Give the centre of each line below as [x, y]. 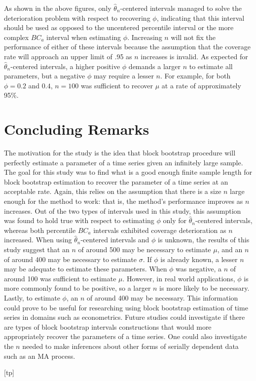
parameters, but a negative [45, 76]
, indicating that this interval [201, 18]
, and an [230, 249]
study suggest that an [37, 249]
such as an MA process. [40, 356]
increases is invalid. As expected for [194, 56]
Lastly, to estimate [32, 297]
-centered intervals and [115, 240]
